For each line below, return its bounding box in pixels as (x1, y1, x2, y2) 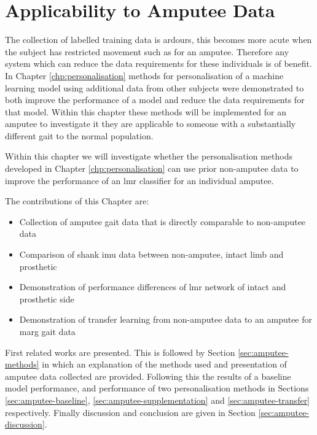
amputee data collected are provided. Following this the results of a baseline (5, 369, 291, 382)
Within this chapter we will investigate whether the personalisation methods (5, 150, 292, 163)
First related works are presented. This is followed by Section (5, 345, 235, 358)
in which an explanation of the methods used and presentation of (42, 358, 287, 371)
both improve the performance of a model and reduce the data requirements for (5, 93, 305, 106)
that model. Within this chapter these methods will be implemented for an (5, 105, 287, 118)
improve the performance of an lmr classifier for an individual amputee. (5, 174, 274, 187)
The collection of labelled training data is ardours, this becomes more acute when (5, 33, 312, 46)
